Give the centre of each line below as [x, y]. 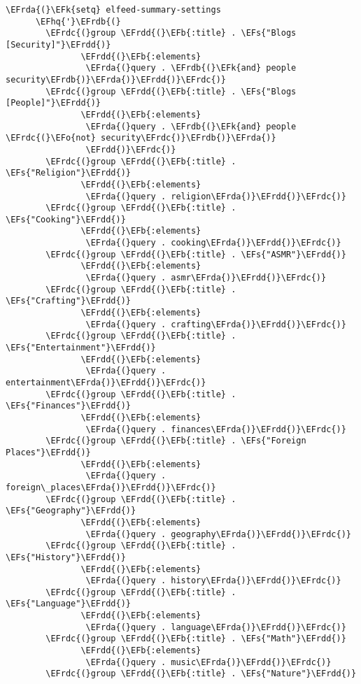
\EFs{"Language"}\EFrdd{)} [68, 604]
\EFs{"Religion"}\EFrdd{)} [68, 173]
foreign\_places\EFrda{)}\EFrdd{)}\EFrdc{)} [111, 487]
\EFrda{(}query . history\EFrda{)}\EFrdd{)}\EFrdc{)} [213, 581]
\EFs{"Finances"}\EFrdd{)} [68, 406]
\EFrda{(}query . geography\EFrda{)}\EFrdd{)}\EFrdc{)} [218, 534]
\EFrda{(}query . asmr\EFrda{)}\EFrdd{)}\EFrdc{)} [206, 278]
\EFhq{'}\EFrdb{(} [78, 21]
